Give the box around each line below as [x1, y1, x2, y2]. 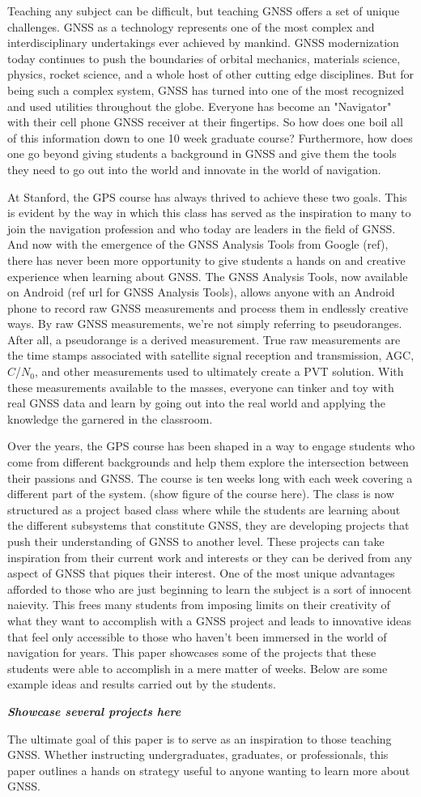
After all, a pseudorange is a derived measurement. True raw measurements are [7, 330, 401, 347]
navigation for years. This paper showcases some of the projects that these [7, 644, 376, 661]
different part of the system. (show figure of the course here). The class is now [7, 485, 394, 502]
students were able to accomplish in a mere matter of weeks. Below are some [7, 659, 388, 676]
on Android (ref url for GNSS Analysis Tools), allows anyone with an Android [7, 283, 395, 300]
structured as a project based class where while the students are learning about [7, 501, 401, 518]
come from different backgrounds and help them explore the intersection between [7, 454, 409, 471]
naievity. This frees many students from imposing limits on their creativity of [7, 596, 390, 613]
